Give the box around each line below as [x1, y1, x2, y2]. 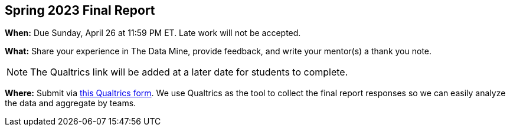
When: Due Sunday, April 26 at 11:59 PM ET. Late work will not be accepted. [5, 28, 301, 38]
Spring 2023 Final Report [5, 3, 155, 18]
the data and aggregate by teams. [5, 98, 136, 109]
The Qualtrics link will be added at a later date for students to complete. [30, 66, 348, 78]
